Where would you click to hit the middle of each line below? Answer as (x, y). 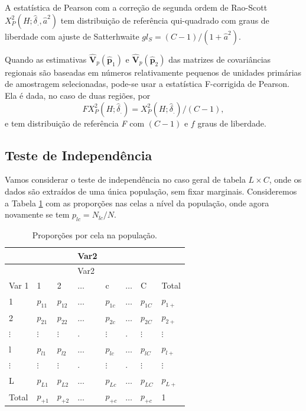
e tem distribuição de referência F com (75, 123)
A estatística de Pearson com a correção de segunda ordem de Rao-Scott (136, 7)
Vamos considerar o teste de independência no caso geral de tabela (125, 179)
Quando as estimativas (46, 59)
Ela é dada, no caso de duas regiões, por (78, 95)
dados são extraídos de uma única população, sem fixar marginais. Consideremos (151, 191)
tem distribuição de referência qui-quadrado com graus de (165, 20)
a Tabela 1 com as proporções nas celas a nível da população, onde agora (137, 203)
